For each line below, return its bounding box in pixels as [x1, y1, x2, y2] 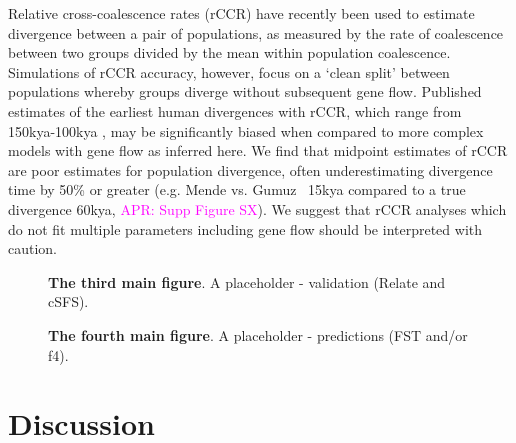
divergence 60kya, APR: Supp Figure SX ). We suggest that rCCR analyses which [8, 198, 507, 219]
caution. [8, 238, 58, 259]
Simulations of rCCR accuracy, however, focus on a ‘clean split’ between [8, 61, 450, 82]
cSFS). [48, 291, 89, 312]
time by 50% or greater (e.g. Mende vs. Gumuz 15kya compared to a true [8, 179, 466, 200]
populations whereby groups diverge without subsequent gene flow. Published [8, 81, 482, 102]
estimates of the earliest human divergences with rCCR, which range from [8, 100, 462, 121]
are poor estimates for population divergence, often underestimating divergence [8, 159, 493, 180]
